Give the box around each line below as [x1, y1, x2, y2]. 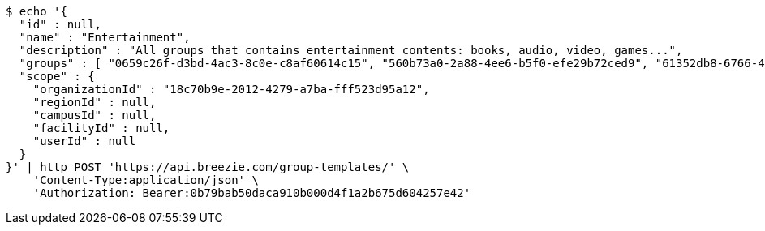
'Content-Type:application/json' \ [32, 173, 259, 186]
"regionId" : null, [32, 96, 157, 109]
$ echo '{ [6, 5, 67, 18]
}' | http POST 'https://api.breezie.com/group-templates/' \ [6, 160, 410, 173]
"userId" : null [32, 135, 136, 148]
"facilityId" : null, [32, 122, 170, 135]
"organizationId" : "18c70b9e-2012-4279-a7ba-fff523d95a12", [32, 83, 430, 96]
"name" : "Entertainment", [19, 31, 191, 44]
